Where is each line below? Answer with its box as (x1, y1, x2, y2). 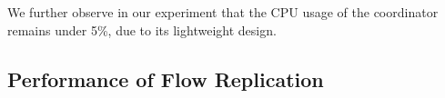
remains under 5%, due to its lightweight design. (7, 20, 277, 39)
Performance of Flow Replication (7, 64, 324, 93)
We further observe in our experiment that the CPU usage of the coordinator (7, 3, 439, 21)
